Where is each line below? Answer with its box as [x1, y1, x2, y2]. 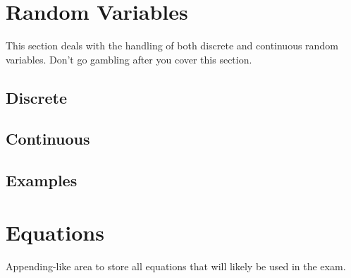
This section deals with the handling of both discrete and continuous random [6, 38, 338, 53]
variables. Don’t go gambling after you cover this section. [6, 52, 252, 66]
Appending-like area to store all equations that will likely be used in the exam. [6, 258, 346, 273]
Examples [6, 169, 78, 191]
